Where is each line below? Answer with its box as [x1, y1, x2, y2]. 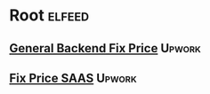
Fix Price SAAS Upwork [9, 70, 137, 85]
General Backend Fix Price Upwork [9, 41, 202, 56]
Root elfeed [9, 5, 90, 26]
